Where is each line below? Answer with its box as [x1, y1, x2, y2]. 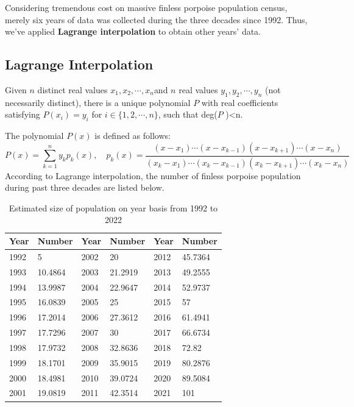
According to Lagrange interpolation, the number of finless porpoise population [5, 169, 301, 182]
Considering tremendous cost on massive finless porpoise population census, [5, 1, 288, 13]
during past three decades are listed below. [5, 181, 165, 194]
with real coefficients [201, 96, 278, 108]
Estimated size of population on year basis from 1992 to [9, 201, 218, 214]
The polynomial [5, 129, 64, 142]
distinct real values [37, 83, 108, 96]
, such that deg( [158, 108, 218, 121]
